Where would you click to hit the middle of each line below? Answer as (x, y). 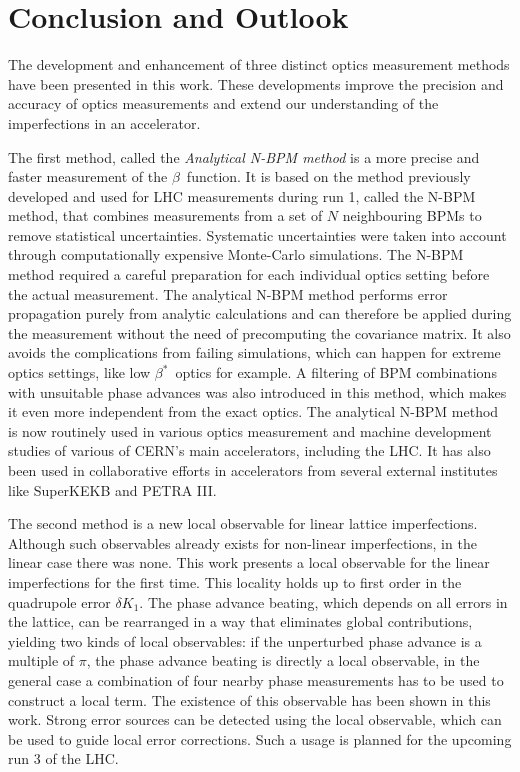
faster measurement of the (88, 176)
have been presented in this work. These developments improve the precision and (256, 83)
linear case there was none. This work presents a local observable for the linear (249, 562)
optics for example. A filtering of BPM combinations (336, 372)
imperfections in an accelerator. (104, 122)
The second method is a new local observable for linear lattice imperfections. (243, 523)
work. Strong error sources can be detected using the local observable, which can (255, 719)
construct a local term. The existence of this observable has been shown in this (249, 699)
